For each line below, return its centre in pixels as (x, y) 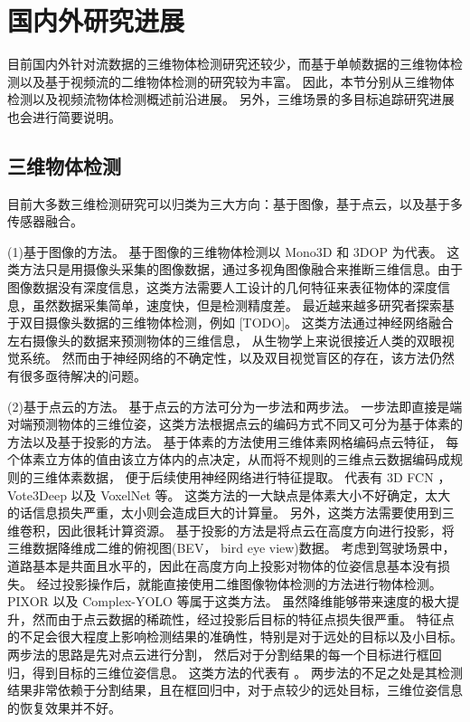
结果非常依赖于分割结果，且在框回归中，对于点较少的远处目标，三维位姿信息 (235, 690)
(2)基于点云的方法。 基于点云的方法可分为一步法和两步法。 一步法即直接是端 (235, 406)
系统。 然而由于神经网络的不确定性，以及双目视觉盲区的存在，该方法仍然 (237, 358)
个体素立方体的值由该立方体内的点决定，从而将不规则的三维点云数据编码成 (229, 459)
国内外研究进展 (96, 20)
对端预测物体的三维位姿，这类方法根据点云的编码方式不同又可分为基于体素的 (235, 424)
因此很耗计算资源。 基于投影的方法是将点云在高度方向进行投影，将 (256, 530)
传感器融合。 (45, 221)
